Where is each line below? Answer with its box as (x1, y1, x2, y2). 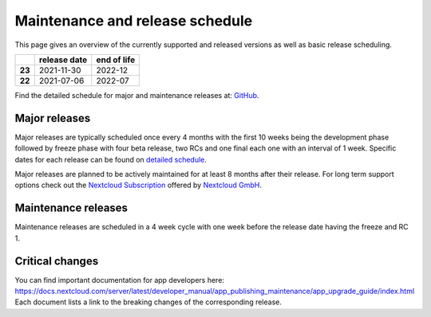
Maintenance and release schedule (14, 12, 253, 29)
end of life (96, 54, 136, 65)
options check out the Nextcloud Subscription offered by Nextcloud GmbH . (14, 180, 263, 190)
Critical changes (14, 254, 99, 268)
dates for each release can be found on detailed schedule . (14, 155, 208, 164)
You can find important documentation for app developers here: (14, 275, 225, 284)
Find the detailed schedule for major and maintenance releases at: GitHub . (14, 90, 259, 100)
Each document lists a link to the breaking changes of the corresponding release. (14, 297, 283, 307)
